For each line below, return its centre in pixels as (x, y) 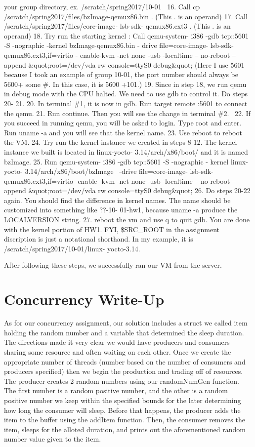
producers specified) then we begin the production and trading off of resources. (124, 371)
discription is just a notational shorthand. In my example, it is (99, 239)
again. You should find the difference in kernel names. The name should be (117, 200)
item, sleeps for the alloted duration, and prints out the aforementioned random (125, 429)
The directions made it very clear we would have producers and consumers (117, 342)
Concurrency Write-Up (84, 299)
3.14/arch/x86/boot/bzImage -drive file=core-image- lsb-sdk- (119, 171)
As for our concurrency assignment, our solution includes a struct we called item (126, 323)
